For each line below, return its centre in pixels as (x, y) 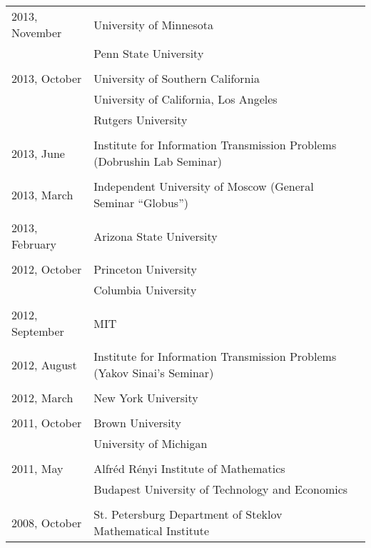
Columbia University (145, 290)
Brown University (137, 423)
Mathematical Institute (152, 530)
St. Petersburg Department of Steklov (188, 514)
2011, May (37, 468)
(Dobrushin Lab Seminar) (158, 161)
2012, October (47, 269)
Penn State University (149, 53)
